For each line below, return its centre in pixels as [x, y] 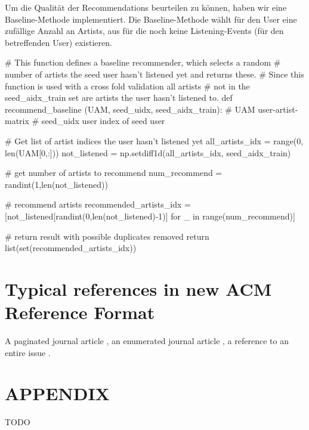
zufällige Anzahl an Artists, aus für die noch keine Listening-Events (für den [144, 31]
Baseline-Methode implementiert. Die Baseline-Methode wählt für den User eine [151, 19]
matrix [17, 121]
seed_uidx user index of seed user [103, 121]
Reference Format [80, 312]
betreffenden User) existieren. [58, 42]
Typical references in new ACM [138, 288]
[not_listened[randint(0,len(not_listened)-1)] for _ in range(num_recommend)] [150, 216]
